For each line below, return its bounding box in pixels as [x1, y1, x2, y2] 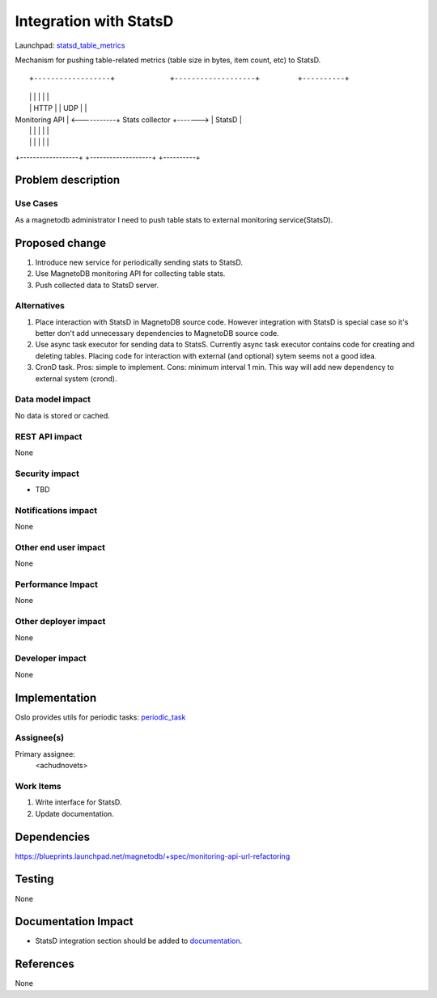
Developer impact [15, 652, 87, 664]
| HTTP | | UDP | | [29, 104, 87, 113]
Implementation [15, 690, 97, 704]
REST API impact [15, 431, 83, 442]
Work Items [15, 780, 62, 792]
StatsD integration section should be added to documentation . [35, 936, 243, 946]
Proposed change [15, 236, 107, 250]
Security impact [15, 468, 80, 479]
